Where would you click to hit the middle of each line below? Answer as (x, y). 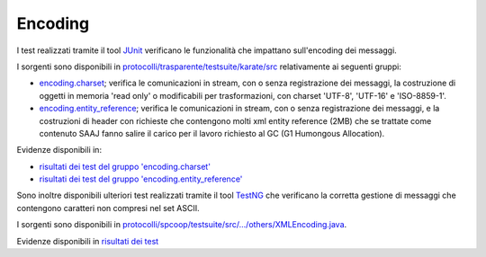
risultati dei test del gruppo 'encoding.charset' (125, 166)
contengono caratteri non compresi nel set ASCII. (108, 208)
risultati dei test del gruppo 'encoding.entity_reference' (141, 179)
